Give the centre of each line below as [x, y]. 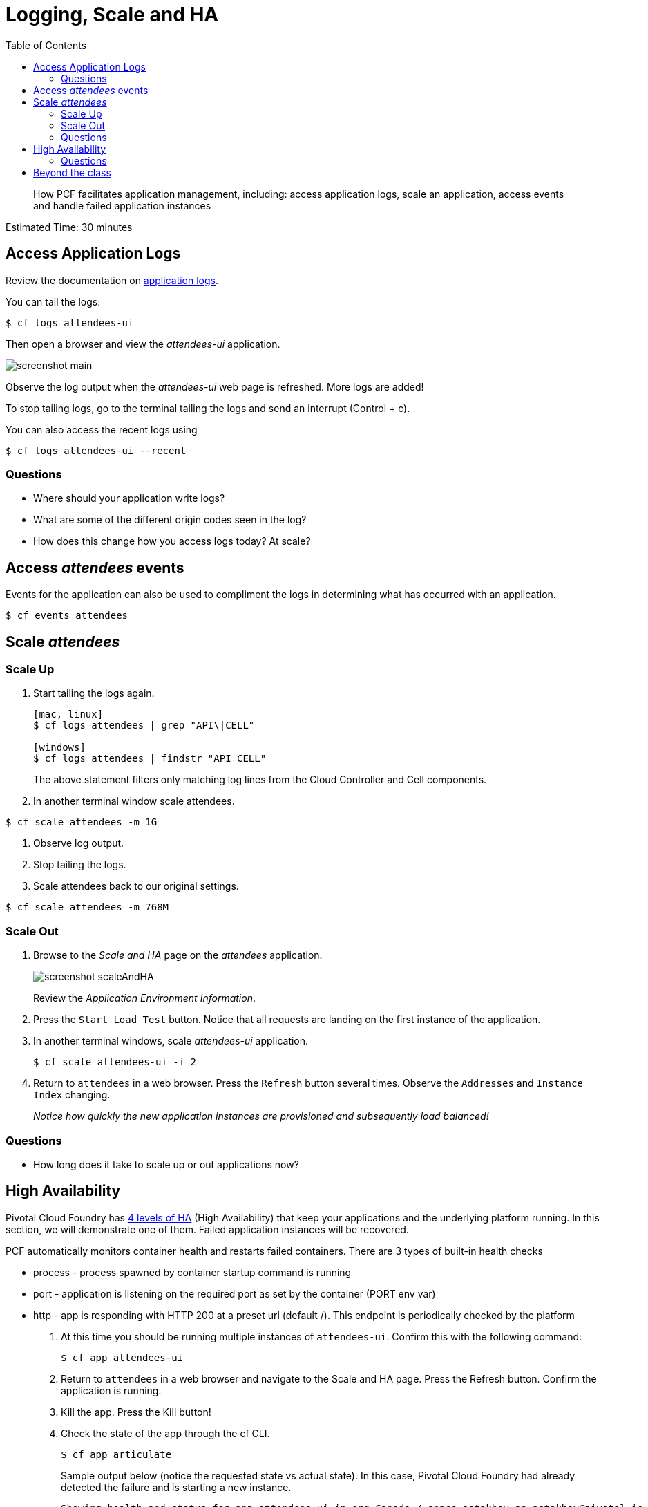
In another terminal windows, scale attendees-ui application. [171, 1041]
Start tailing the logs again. [94, 693]
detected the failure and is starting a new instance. [176, 1487]
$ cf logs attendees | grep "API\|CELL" [144, 726]
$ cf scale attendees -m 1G [82, 822]
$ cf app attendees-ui [122, 1357]
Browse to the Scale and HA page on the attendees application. [178, 955]
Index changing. [72, 1095]
